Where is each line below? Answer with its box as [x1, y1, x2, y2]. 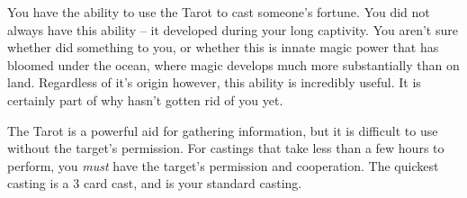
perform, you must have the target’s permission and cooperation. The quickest [7, 156, 439, 175]
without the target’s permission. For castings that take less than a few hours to [7, 139, 445, 157]
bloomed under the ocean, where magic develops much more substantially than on [7, 55, 460, 74]
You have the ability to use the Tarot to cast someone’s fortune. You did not [7, 3, 430, 21]
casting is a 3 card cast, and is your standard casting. [7, 174, 302, 193]
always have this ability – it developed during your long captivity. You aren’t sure [7, 20, 458, 39]
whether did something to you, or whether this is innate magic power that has [7, 38, 439, 57]
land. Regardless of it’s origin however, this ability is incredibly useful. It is [7, 73, 421, 92]
